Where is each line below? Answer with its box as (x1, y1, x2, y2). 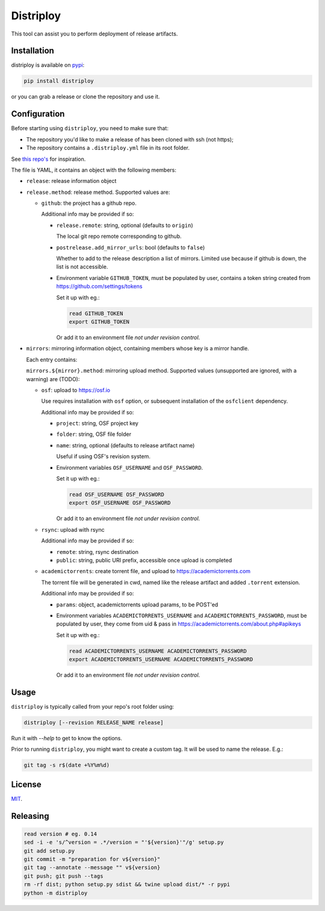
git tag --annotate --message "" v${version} (23, 864, 161, 871)
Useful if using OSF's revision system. (56, 453, 150, 460)
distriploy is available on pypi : (11, 61, 85, 69)
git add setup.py (23, 847, 75, 854)
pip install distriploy (23, 78, 94, 84)
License (11, 779, 42, 789)
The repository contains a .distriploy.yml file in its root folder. (26, 145, 190, 152)
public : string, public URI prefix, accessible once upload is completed (56, 556, 232, 564)
